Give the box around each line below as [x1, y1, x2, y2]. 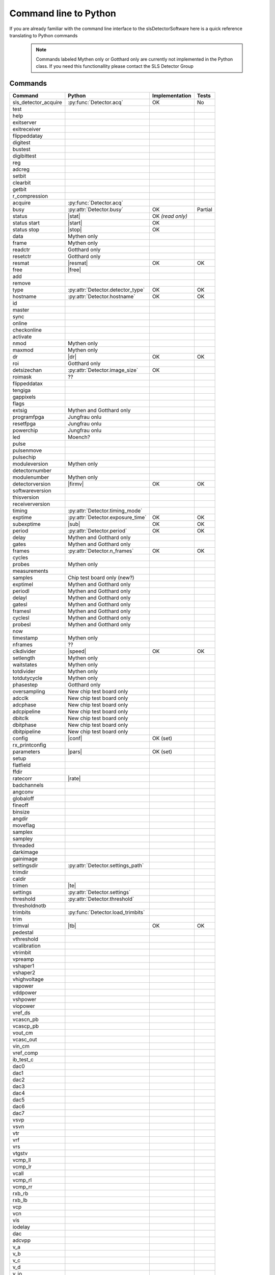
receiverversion [12, 500, 50, 507]
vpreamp [12, 956, 34, 963]
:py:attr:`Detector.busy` [68, 206, 123, 213]
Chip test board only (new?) [68, 574, 134, 581]
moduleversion [12, 461, 48, 468]
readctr [12, 246, 31, 253]
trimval [12, 922, 29, 929]
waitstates [12, 661, 38, 668]
